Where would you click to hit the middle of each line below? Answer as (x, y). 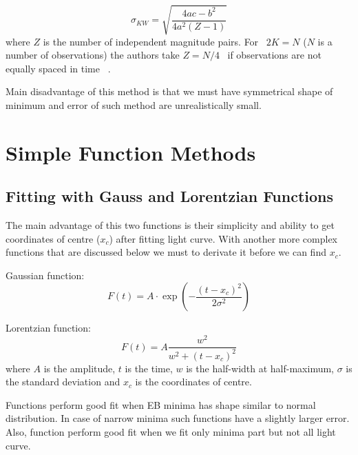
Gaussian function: (45, 275)
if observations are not (274, 55)
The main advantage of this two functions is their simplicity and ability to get (170, 225)
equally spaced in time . (58, 68)
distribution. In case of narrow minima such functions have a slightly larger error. (178, 418)
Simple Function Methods (131, 152)
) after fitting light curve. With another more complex (223, 238)
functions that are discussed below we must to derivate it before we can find (166, 252)
